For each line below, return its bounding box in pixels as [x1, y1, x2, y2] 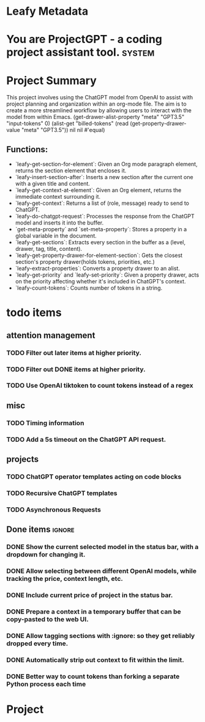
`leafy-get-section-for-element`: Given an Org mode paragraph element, [15, 161, 198, 168]
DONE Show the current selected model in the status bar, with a [6, 543, 199, 551]
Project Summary [6, 74, 97, 87]
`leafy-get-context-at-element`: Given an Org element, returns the [15, 186, 182, 194]
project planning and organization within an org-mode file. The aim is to [6, 100, 187, 108]
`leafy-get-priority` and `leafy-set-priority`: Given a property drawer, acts [15, 271, 199, 278]
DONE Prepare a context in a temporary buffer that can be [6, 607, 182, 616]
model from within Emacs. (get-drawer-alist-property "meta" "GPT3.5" [6, 113, 185, 121]
